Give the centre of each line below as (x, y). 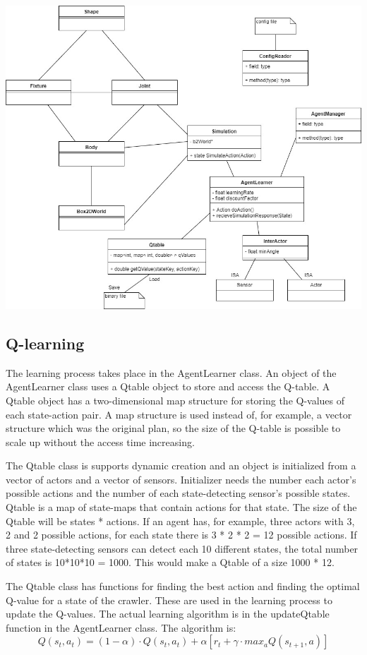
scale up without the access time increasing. (100, 441)
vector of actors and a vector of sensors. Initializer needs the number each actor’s (181, 479)
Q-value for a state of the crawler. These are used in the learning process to (169, 600)
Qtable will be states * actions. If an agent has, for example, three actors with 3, (180, 521)
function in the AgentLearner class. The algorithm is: (121, 627)
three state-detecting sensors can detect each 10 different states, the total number (182, 548)
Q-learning (45, 343)
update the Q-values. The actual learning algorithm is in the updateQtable (168, 614)
